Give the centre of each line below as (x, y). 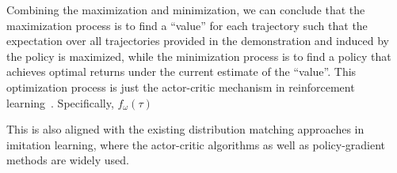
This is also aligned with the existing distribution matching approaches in (185, 129)
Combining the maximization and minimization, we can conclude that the (186, 9)
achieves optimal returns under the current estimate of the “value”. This (181, 71)
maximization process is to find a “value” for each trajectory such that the (187, 25)
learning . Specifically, (60, 102)
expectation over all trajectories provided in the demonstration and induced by (198, 41)
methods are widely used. (68, 160)
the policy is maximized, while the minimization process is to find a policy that (199, 56)
